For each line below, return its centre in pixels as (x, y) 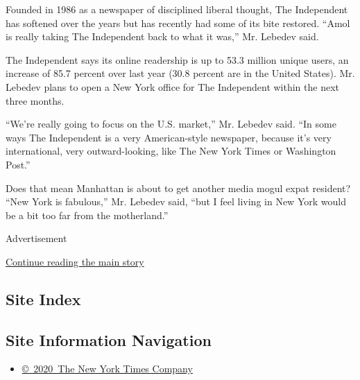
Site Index (43, 299)
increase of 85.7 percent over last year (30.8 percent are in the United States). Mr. (180, 73)
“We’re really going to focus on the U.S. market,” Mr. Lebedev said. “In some (171, 124)
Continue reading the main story (75, 261)
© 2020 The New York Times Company (107, 369)
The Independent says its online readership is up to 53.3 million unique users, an (177, 59)
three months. (35, 100)
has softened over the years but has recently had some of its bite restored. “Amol (178, 23)
